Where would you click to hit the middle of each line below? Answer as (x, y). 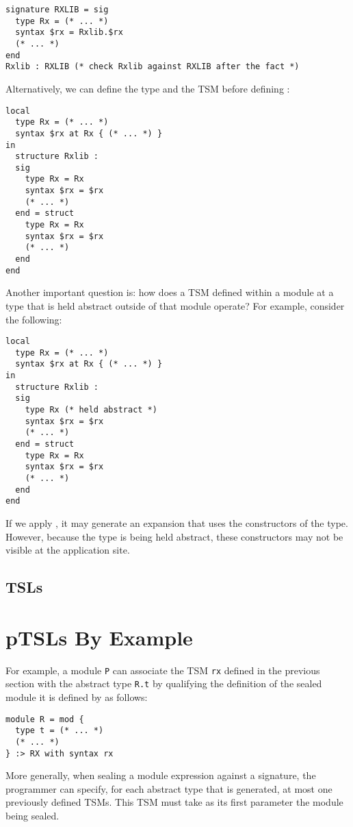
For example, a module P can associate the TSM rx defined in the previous (163, 670)
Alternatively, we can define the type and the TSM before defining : (148, 88)
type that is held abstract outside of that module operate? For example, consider (175, 305)
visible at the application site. (68, 550)
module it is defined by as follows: (77, 697)
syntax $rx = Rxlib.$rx (69, 33)
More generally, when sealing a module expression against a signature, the (161, 775)
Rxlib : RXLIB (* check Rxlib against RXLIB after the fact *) (153, 67)
